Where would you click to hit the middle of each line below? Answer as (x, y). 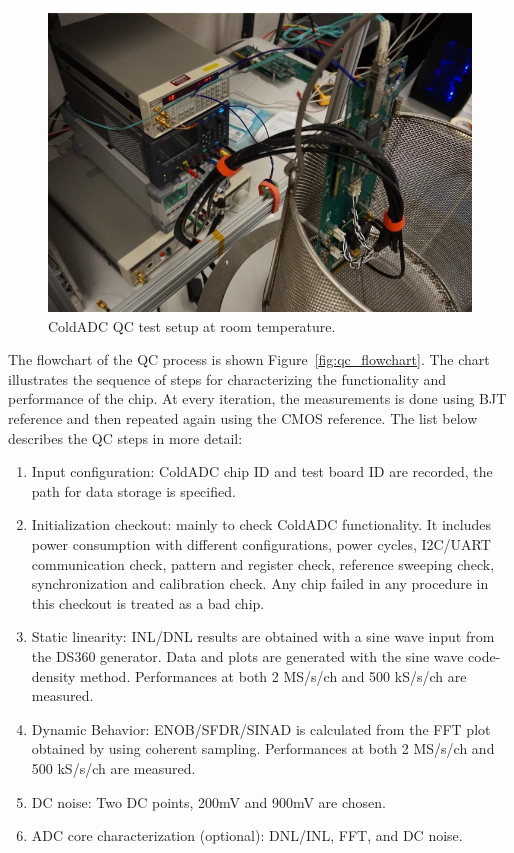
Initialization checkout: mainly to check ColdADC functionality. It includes (261, 524)
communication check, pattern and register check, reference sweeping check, (263, 563)
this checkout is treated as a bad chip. (148, 602)
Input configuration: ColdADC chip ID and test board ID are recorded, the (262, 471)
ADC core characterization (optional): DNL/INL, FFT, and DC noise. (247, 835)
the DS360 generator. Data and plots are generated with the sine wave (247, 655)
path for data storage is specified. (133, 490)
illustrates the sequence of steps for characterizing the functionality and (227, 378)
